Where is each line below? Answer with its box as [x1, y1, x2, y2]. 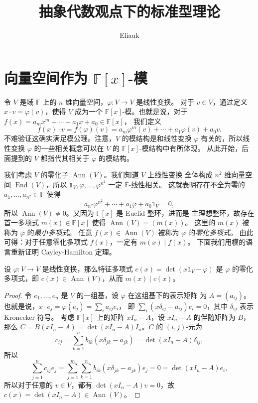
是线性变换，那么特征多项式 [42, 263, 133, 273]
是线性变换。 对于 [136, 96, 194, 107]
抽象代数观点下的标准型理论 [38, 1, 220, 21]
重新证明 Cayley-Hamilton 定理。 [10, 247, 116, 257]
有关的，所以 [201, 133, 243, 143]
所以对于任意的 [4, 379, 53, 390]
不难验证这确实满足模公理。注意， [4, 133, 116, 143]
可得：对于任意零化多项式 [4, 237, 88, 247]
